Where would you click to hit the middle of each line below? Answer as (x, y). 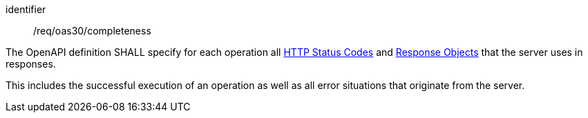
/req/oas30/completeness (92, 31)
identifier (26, 9)
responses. (31, 64)
